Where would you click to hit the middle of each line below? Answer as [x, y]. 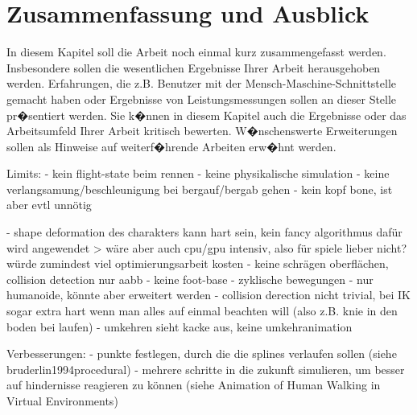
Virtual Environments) [62, 401]
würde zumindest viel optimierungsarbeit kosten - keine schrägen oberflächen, [198, 263]
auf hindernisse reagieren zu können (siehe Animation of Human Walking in [194, 385]
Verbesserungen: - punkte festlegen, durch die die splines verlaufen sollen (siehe [202, 353]
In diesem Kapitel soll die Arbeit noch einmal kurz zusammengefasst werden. [196, 52]
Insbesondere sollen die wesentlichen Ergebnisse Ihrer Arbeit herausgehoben [194, 67]
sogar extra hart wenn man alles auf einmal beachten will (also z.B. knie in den [202, 311]
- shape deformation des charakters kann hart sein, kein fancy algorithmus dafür [204, 232]
